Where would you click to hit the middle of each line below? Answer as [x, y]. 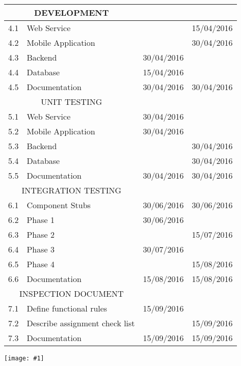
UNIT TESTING [72, 102]
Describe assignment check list [81, 323]
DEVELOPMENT [72, 12]
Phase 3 [41, 249]
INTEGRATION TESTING [72, 190]
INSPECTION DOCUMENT [72, 293]
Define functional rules [67, 308]
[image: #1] [24, 358]
